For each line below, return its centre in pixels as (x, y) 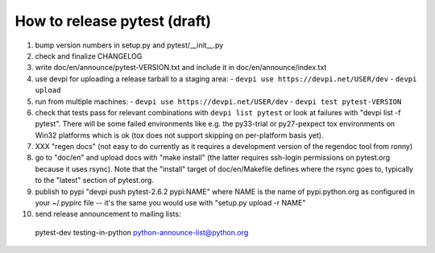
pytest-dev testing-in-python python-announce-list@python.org (142, 232)
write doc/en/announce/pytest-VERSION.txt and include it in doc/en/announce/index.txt (181, 68)
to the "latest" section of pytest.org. (95, 180)
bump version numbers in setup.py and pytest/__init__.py (129, 45)
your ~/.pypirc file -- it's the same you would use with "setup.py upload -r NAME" (170, 203)
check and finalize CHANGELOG (89, 56)
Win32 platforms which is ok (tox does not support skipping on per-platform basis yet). (179, 135)
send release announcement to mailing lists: (108, 214)
